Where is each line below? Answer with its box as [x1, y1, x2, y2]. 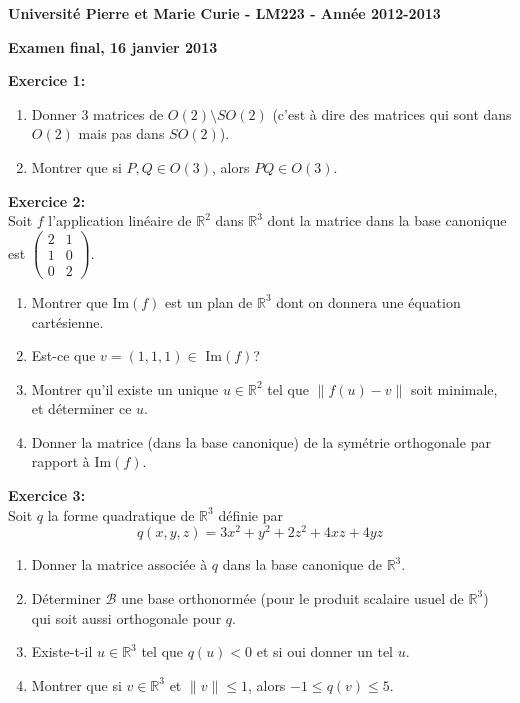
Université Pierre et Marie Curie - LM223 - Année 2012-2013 [8, 3, 441, 23]
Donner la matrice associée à [31, 554, 208, 575]
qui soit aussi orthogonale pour [31, 607, 222, 628]
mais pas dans [78, 123, 165, 144]
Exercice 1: [8, 70, 86, 91]
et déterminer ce [31, 398, 132, 419]
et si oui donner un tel [256, 641, 393, 662]
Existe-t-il [31, 641, 93, 662]
